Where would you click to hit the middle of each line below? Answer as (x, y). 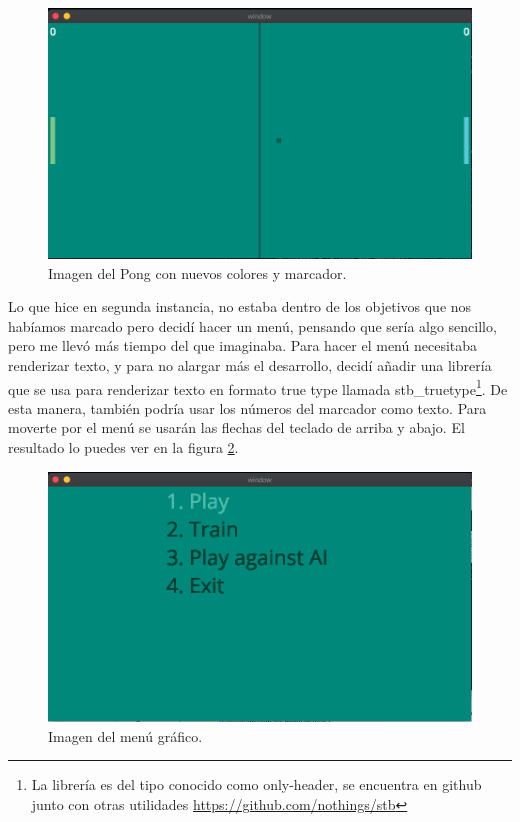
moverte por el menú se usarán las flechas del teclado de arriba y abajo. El (236, 427)
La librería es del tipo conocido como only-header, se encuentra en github (256, 784)
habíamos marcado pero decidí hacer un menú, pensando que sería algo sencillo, (252, 325)
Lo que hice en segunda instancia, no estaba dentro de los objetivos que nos (240, 306)
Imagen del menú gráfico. (125, 735)
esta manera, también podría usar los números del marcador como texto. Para (247, 407)
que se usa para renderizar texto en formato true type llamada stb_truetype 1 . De (258, 387)
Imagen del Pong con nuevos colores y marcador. (197, 272)
